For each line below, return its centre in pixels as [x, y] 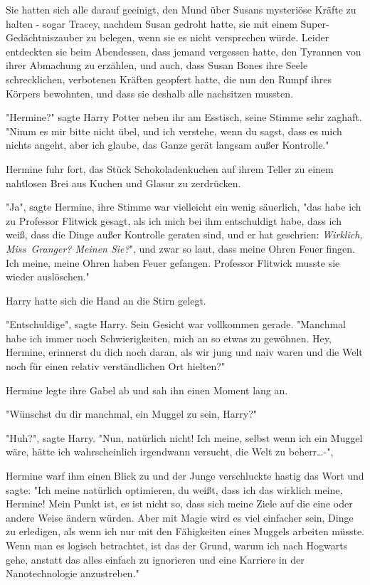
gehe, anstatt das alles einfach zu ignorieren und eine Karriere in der [155, 559]
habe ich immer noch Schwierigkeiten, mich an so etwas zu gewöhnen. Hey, [169, 338]
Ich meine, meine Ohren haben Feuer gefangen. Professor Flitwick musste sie [173, 262]
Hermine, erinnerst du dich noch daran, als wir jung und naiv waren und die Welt [184, 352]
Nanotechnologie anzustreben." [73, 573]
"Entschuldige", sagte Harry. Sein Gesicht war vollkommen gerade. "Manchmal [176, 324]
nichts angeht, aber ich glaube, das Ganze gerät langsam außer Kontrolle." [168, 145]
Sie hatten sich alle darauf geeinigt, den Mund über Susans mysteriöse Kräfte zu [181, 9]
